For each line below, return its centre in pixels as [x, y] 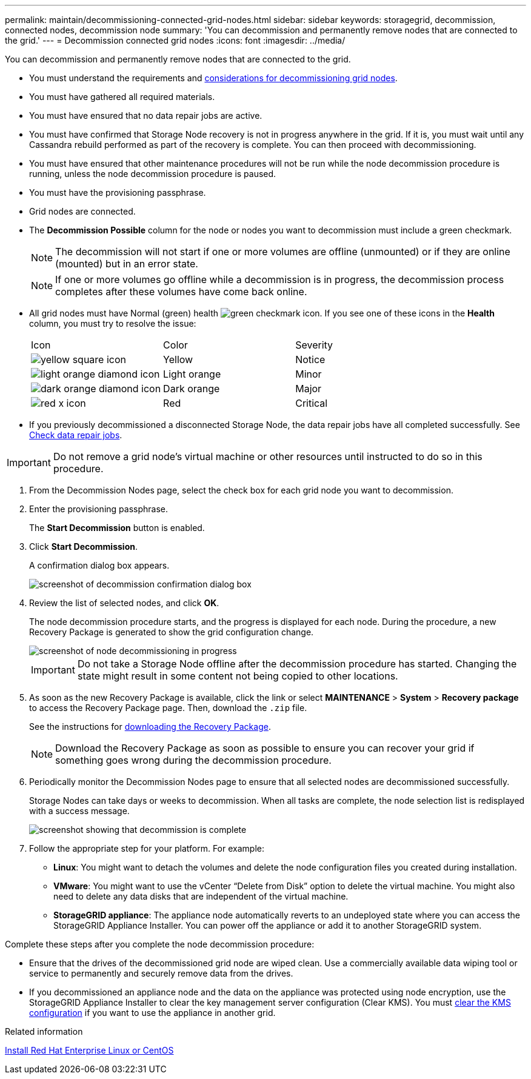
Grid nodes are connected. [82, 211]
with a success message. [79, 811]
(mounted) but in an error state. [127, 264]
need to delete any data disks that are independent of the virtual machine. [201, 896]
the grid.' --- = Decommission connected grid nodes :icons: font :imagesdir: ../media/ [175, 40]
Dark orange [192, 389]
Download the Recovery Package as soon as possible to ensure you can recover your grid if [265, 748]
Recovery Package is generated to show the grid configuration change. [172, 632]
